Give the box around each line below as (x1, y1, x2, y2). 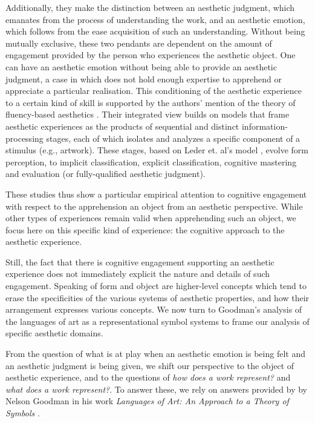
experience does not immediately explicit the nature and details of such (5, 267, 270, 280)
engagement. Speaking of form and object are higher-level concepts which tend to (5, 279, 307, 292)
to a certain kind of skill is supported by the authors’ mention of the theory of (5, 96, 296, 108)
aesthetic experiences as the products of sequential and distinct (5, 119, 239, 132)
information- (241, 119, 288, 132)
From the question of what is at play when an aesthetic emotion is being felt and (5, 347, 305, 360)
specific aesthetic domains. (5, 327, 103, 339)
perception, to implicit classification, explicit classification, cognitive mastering (5, 155, 297, 168)
